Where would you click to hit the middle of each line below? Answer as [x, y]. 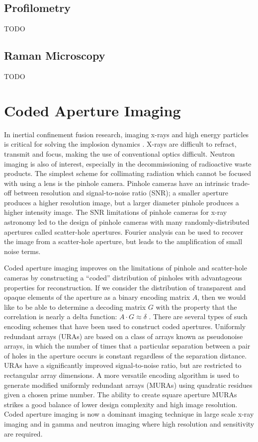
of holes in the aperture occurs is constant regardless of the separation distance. [126, 355]
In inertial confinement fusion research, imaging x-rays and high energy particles [127, 134]
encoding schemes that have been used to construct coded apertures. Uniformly [125, 326]
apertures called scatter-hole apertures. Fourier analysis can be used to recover [124, 231]
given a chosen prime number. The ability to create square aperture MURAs [121, 395]
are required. [23, 433]
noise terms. [22, 251]
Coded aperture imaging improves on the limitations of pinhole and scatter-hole [126, 268]
